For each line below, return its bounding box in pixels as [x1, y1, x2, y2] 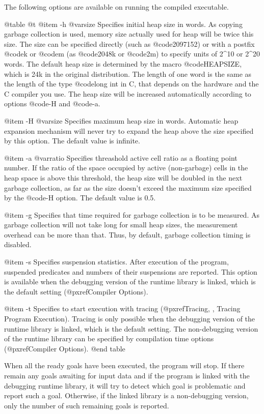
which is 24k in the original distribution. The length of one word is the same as [4, 68, 252, 79]
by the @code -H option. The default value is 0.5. [4, 192, 156, 203]
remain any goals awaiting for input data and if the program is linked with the [4, 370, 250, 380]
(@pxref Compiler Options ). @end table [4, 343, 125, 353]
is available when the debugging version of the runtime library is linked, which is [4, 276, 256, 287]
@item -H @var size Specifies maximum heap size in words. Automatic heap [4, 115, 239, 126]
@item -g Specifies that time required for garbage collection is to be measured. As [4, 209, 259, 220]
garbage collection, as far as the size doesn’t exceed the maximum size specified [4, 182, 252, 193]
